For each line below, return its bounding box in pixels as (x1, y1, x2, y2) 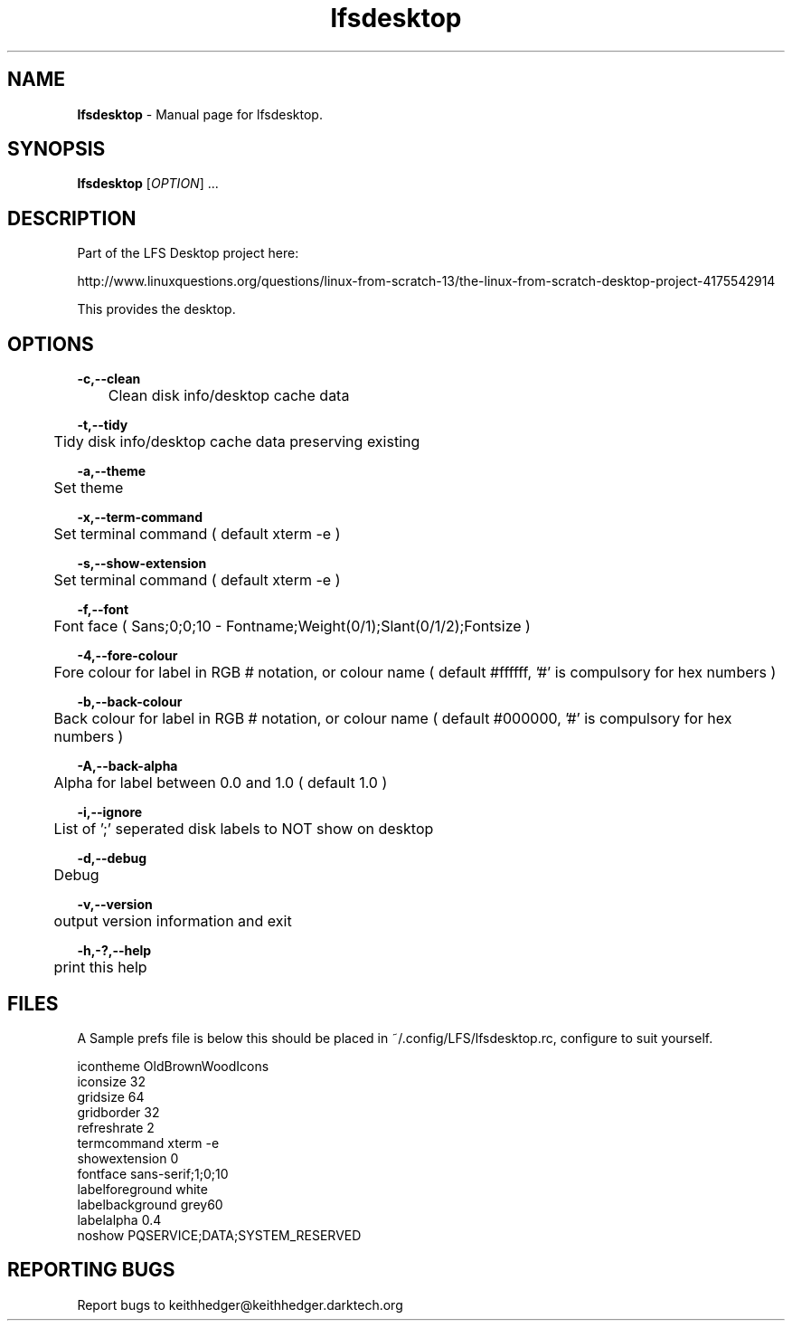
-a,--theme (77, 463, 146, 479)
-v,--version (77, 896, 153, 913)
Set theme (53, 479, 124, 498)
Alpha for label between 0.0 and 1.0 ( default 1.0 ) (53, 773, 388, 792)
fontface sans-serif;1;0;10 (77, 1165, 229, 1181)
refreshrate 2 (77, 1119, 155, 1135)
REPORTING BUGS (7, 1258, 175, 1282)
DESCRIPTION (7, 206, 137, 230)
